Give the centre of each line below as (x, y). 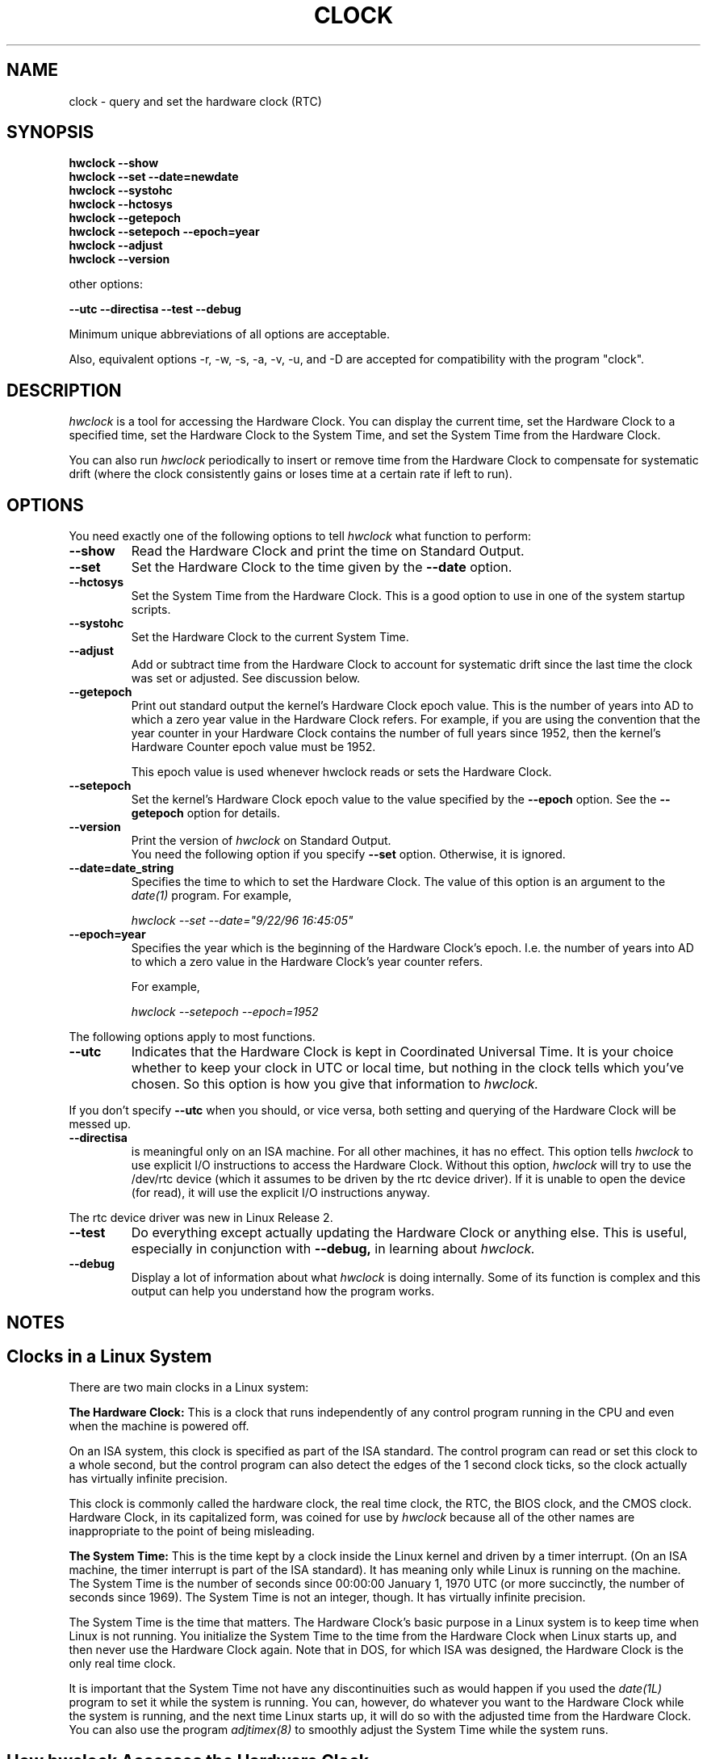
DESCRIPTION (64, 390)
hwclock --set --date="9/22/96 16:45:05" (242, 921)
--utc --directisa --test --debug (155, 309)
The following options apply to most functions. (192, 1037)
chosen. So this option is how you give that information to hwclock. (335, 1084)
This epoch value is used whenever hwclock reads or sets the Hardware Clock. (341, 772)
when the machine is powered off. (159, 1426)
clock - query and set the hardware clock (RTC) (195, 101)
